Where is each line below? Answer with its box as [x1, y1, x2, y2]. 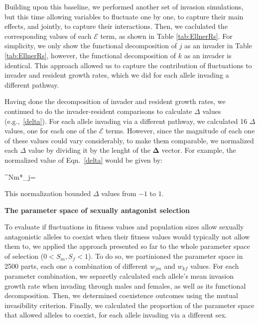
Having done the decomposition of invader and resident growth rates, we [4, 96, 226, 107]
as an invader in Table [184, 40, 252, 51]
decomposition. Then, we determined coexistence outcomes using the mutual [4, 290, 238, 301]
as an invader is [184, 50, 232, 60]
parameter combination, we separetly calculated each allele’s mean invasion [4, 271, 234, 281]
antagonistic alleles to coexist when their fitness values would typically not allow [4, 231, 250, 241]
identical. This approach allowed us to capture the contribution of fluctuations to [4, 60, 252, 70]
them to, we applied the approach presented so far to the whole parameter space [4, 241, 250, 251]
